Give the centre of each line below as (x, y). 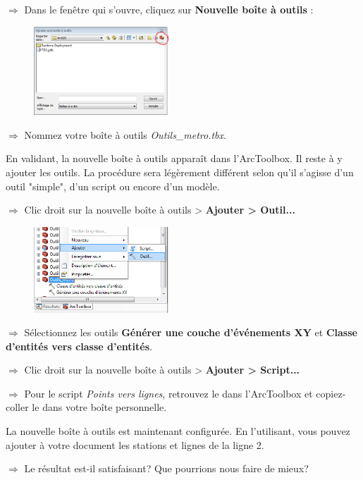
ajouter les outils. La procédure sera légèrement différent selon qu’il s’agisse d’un (180, 172)
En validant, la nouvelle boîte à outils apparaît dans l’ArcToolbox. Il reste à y (174, 158)
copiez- (331, 393)
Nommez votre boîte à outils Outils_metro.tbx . (125, 134)
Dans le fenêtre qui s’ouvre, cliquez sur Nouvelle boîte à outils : (169, 9)
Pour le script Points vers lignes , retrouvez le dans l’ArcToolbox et (168, 393)
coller (17, 407)
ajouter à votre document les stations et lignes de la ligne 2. (135, 444)
